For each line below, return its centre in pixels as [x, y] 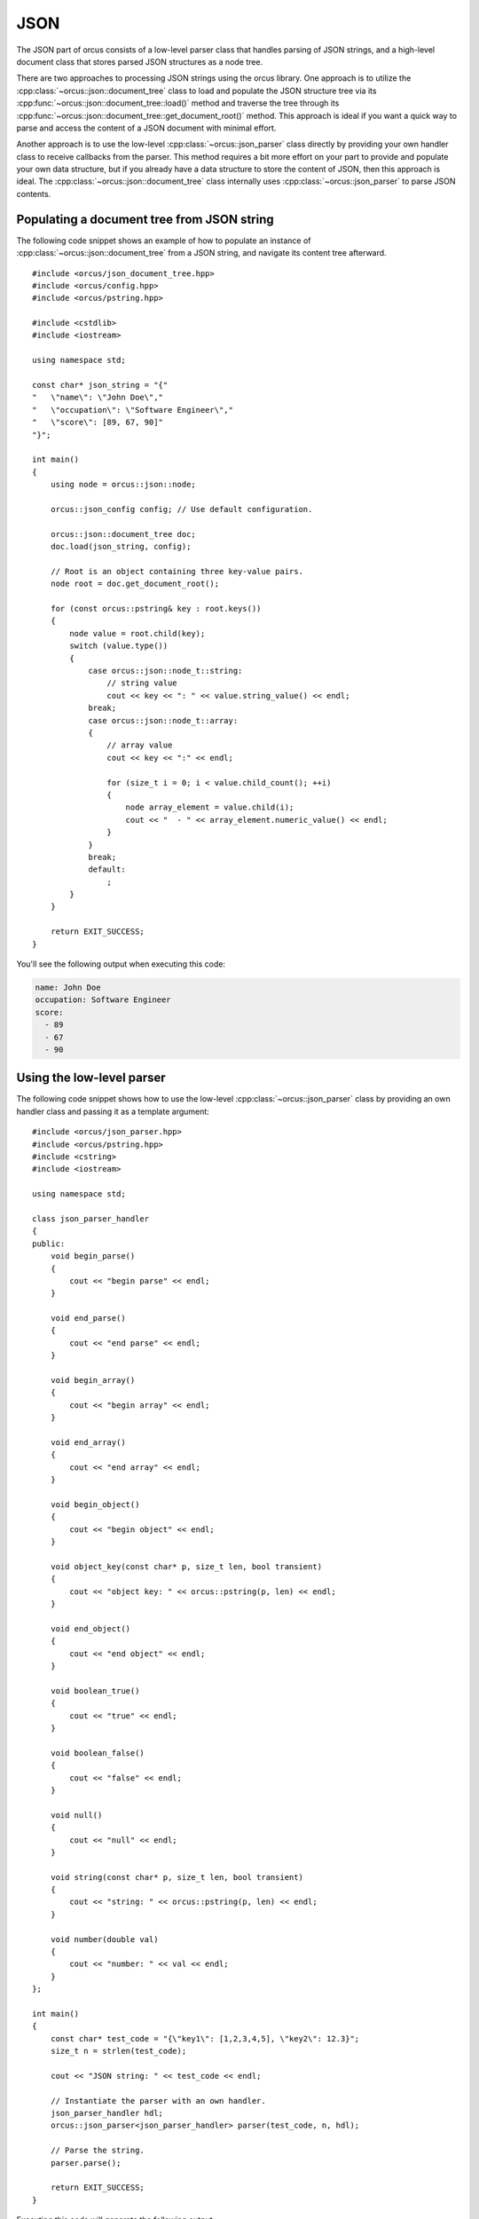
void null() [76, 1815]
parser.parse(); [86, 2163]
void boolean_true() [95, 1690]
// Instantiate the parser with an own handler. [158, 2101]
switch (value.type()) [119, 646]
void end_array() [88, 1442]
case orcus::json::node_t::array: [163, 720]
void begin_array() [93, 1381]
